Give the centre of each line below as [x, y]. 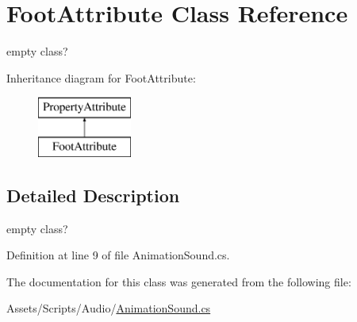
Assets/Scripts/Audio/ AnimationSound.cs [109, 308]
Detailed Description [93, 195]
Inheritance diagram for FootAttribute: [101, 77]
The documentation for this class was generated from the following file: [179, 281]
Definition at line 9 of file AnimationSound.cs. [118, 255]
